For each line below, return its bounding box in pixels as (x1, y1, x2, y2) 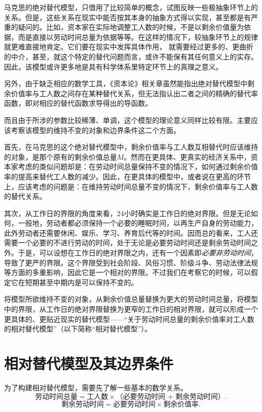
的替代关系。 (4, 191, 46, 201)
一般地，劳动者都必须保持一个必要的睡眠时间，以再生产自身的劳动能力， (18, 218, 258, 228)
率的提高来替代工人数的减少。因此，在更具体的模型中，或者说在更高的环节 (4, 171, 251, 181)
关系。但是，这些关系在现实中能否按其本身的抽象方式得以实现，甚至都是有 (4, 12, 251, 22)
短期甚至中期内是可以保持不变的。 (25, 277, 138, 287)
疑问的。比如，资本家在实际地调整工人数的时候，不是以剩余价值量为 (18, 22, 244, 32)
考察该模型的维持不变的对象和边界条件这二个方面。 (11, 124, 180, 135)
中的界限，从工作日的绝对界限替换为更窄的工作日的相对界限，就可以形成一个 (4, 304, 258, 314)
